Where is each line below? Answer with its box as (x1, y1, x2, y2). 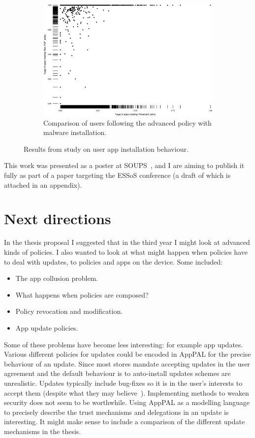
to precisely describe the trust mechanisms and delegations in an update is (4, 406, 229, 417)
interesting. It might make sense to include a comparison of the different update (4, 416, 245, 427)
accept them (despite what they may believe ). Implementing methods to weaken (4, 387, 249, 398)
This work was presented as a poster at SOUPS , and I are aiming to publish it (4, 160, 245, 170)
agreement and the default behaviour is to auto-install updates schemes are (4, 368, 231, 378)
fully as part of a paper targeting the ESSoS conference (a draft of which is (4, 170, 231, 180)
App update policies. (15, 322, 78, 333)
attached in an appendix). (4, 179, 82, 190)
